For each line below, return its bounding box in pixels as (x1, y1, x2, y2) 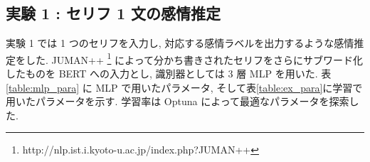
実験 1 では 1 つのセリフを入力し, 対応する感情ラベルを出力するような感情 (6, 36, 354, 50)
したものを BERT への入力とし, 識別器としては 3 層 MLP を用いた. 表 (6, 66, 332, 81)
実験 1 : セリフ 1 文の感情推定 (6, 2, 221, 24)
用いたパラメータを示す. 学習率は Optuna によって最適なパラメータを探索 (6, 94, 349, 109)
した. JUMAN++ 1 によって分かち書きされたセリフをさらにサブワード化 (25, 50, 363, 67)
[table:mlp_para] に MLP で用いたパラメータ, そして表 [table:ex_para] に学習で (6, 80, 363, 94)
